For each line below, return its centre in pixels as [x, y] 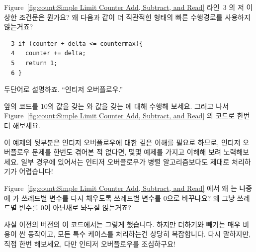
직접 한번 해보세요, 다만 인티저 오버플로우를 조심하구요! [90, 243]
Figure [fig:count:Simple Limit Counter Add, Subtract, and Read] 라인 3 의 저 [124, 7]
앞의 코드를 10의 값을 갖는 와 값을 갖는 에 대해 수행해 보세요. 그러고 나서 [117, 106]
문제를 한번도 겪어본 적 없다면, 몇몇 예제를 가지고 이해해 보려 [127, 152]
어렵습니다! [36, 171]
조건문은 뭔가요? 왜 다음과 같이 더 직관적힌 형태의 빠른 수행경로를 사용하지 [135, 17]
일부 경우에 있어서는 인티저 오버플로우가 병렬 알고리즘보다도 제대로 [125, 161]
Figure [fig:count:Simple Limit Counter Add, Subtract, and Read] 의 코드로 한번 [127, 116]
